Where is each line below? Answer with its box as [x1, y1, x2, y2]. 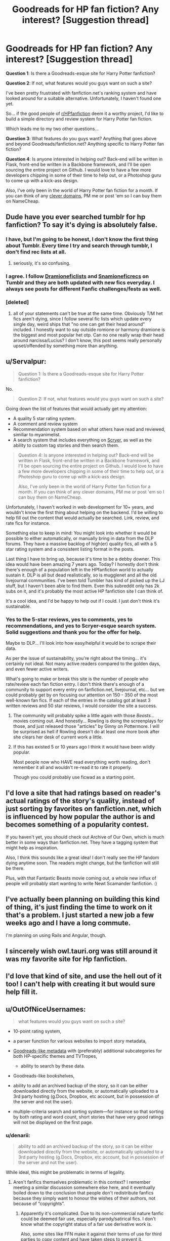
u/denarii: [6, 1132, 30, 1139]
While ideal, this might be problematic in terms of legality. [6, 1169, 125, 1175]
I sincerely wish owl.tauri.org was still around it [6, 946, 158, 955]
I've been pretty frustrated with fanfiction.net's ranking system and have [6, 90, 157, 96]
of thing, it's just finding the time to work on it [6, 903, 152, 912]
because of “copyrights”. [13, 1201, 65, 1207]
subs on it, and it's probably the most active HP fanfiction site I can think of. [6, 588, 163, 594]
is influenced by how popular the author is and [6, 812, 155, 821]
